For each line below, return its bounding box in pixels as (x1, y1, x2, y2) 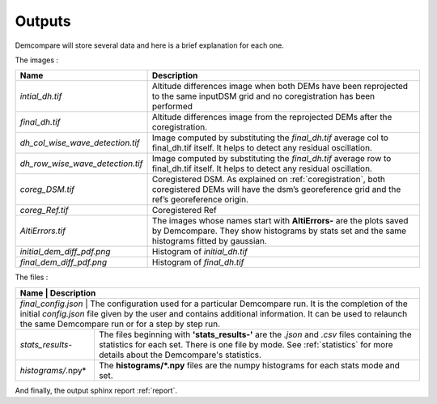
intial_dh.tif (19, 91, 62, 102)
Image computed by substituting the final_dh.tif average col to (151, 132, 388, 143)
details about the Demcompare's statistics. (98, 349, 262, 360)
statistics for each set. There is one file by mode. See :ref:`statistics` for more (98, 338, 393, 350)
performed (151, 101, 193, 113)
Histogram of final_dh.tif (151, 257, 244, 268)
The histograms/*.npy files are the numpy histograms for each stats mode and (98, 359, 401, 371)
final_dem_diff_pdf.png (19, 257, 108, 268)
